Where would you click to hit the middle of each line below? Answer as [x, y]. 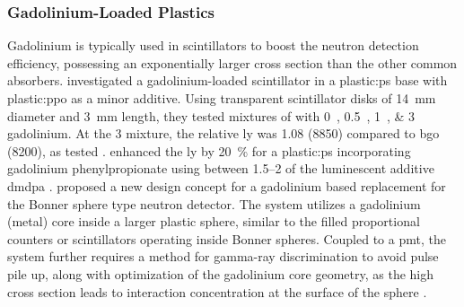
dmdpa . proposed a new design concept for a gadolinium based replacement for [227, 185]
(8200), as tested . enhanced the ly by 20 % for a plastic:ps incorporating [209, 150]
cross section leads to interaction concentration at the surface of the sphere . [217, 291]
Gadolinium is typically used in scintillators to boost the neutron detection [213, 45]
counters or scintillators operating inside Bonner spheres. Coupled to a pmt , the [227, 238]
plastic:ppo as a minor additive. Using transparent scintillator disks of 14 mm [222, 98]
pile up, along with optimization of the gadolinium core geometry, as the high [221, 273]
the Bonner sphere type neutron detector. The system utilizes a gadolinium [214, 203]
